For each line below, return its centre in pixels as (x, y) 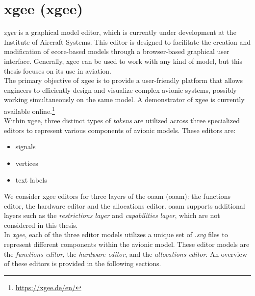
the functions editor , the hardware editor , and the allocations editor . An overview (126, 254)
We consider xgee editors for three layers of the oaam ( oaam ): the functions (117, 196)
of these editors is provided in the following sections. (83, 263)
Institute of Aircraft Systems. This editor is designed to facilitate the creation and (127, 41)
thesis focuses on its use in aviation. (58, 70)
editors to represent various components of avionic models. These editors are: (120, 130)
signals (25, 147)
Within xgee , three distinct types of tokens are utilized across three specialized (122, 121)
